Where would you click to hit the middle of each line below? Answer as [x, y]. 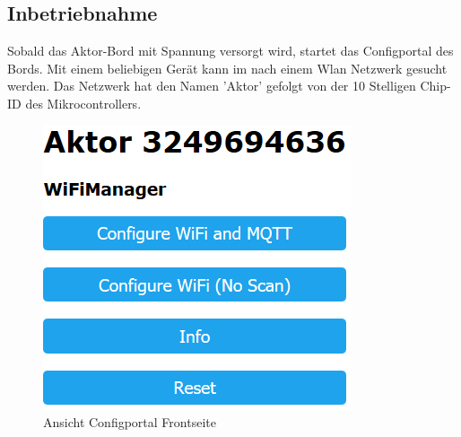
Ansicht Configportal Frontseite [130, 422]
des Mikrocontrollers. [83, 103]
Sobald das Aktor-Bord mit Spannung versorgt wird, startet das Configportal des [230, 51]
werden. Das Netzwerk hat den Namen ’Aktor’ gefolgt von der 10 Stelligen [212, 86]
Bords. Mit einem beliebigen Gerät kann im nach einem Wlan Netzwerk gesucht [227, 68]
